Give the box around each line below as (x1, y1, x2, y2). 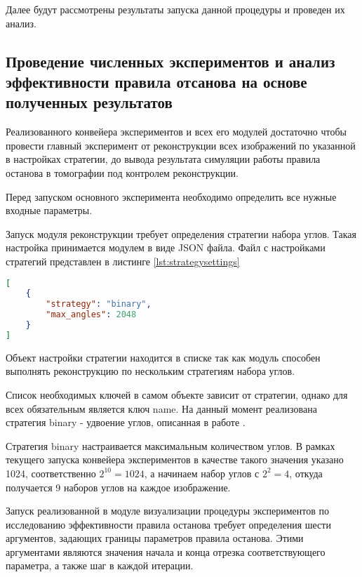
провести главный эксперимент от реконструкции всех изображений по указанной (6, 138, 356, 152)
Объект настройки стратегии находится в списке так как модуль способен (6, 350, 321, 364)
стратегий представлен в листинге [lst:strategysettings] (6, 253, 240, 268)
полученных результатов (6, 91, 173, 113)
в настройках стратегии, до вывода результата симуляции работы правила (6, 152, 321, 166)
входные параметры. (6, 203, 93, 218)
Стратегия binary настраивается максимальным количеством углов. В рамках (6, 438, 335, 453)
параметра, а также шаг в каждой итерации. (6, 558, 194, 573)
